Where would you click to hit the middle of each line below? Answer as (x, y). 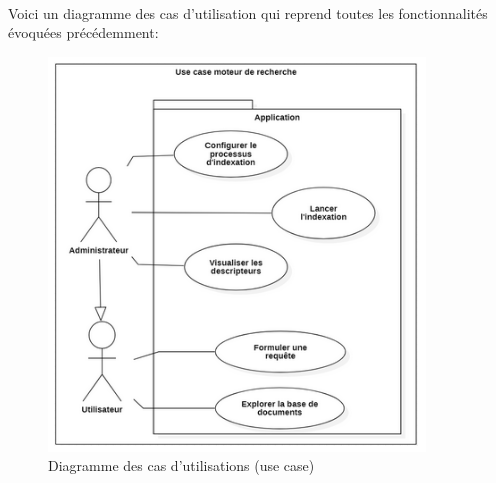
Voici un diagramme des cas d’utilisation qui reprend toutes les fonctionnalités (248, 12)
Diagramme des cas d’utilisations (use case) (181, 465)
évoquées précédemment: (83, 32)
